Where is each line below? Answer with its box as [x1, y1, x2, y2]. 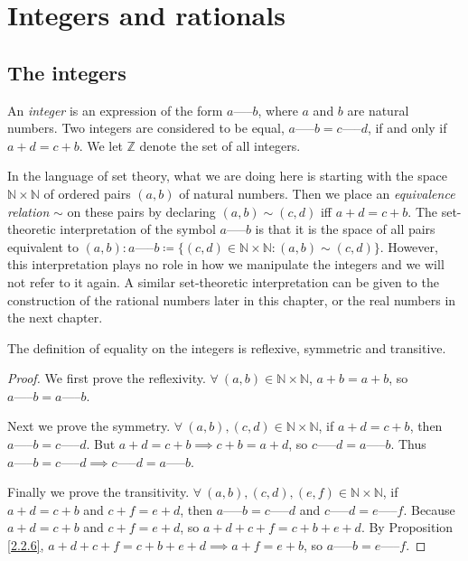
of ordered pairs [43, 183, 131, 202]
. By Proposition [360, 518, 454, 537]
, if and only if [367, 118, 447, 137]
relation [7, 201, 50, 220]
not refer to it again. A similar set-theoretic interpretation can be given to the [7, 272, 439, 291]
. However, [379, 237, 438, 256]
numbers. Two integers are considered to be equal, [7, 118, 285, 137]
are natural [347, 100, 409, 119]
